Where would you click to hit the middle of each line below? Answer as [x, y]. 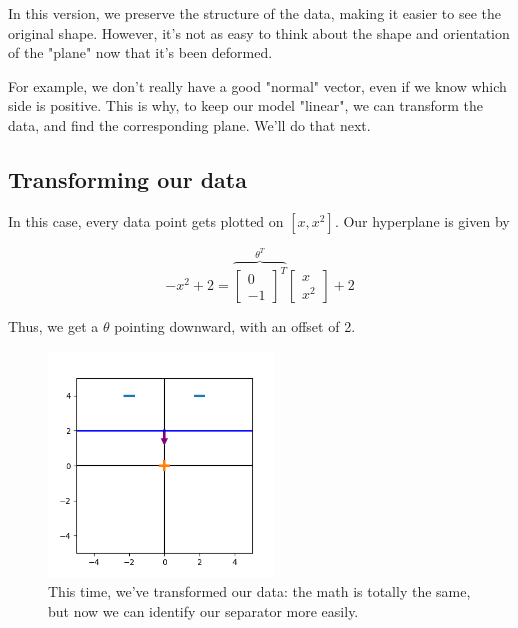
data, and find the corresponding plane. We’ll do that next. [189, 124]
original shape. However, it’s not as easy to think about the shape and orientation [259, 32]
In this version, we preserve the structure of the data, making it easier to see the [254, 13]
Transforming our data [127, 178]
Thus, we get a [53, 326]
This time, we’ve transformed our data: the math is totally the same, [259, 591]
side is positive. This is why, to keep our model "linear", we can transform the [246, 105]
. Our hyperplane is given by [422, 220]
